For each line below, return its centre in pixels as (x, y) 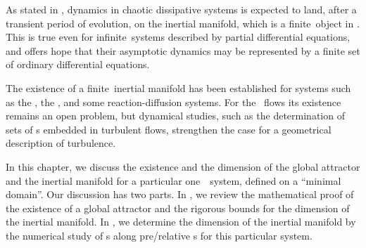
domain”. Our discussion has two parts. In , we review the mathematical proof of (180, 194)
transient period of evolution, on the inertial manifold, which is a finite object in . (183, 23)
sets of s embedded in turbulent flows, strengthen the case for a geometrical (169, 129)
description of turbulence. (61, 143)
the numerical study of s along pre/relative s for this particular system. (159, 235)
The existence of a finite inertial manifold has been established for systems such (178, 87)
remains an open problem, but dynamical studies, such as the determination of (175, 116)
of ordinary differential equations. (78, 64)
